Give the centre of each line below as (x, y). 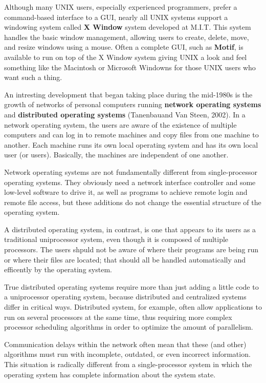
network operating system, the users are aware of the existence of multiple (120, 124)
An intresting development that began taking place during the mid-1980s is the (128, 94)
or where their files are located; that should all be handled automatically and (125, 259)
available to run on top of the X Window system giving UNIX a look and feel (126, 57)
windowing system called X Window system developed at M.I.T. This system (128, 27)
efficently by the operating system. (58, 269)
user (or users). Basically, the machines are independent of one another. (116, 155)
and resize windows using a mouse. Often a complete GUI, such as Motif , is (124, 47)
